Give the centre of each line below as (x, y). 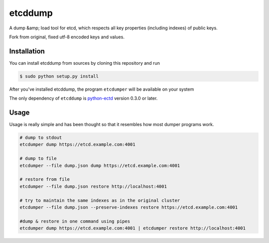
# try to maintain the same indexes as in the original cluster (100, 200)
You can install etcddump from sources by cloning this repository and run (85, 63)
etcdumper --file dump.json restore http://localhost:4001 (93, 186)
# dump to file (38, 159)
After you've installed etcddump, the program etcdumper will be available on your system (102, 89)
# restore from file (45, 180)
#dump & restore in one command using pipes (75, 221)
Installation (27, 51)
